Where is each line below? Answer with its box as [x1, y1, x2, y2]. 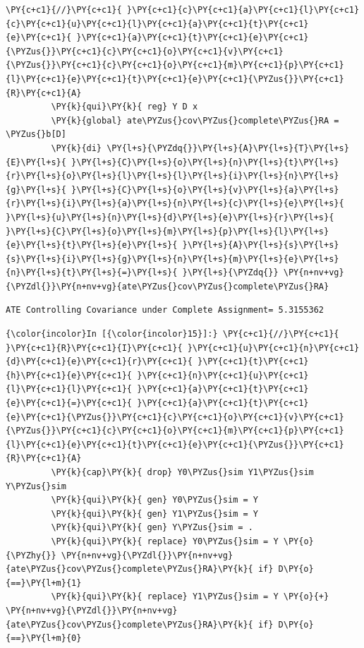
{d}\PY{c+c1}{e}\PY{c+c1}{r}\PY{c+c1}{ [6, 356, 193, 367]
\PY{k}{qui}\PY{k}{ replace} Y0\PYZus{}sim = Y [51, 536, 279, 546]
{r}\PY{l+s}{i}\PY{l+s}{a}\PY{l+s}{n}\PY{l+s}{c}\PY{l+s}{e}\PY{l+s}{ [6, 198, 344, 209]
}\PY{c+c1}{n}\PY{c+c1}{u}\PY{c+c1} [137, 370, 309, 380]
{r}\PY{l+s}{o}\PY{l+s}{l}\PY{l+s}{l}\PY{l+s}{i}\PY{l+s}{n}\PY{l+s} [6, 171, 339, 181]
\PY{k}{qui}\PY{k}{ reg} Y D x [51, 102, 198, 112]
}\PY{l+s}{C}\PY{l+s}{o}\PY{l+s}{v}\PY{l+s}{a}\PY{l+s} [71, 184, 339, 195]
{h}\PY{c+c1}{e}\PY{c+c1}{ [6, 370, 132, 380]
